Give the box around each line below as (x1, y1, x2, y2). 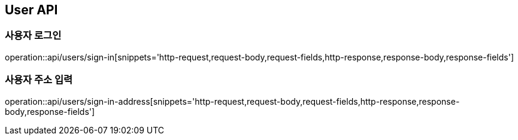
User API (5, 2, 58, 17)
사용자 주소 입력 (5, 74, 73, 86)
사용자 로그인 (5, 29, 62, 42)
